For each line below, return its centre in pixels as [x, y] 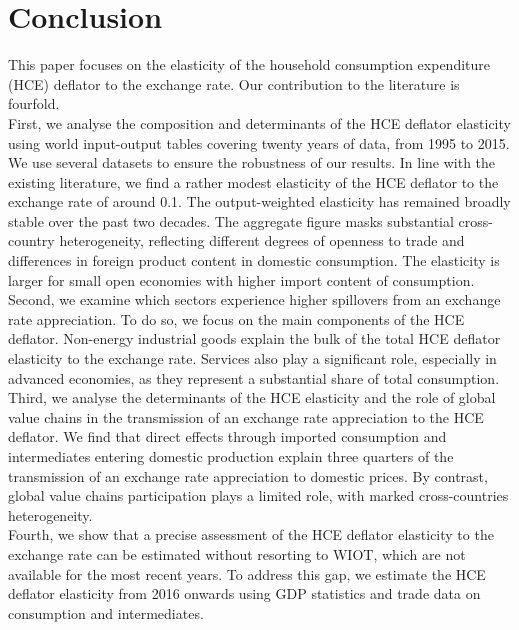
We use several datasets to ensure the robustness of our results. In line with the [252, 162]
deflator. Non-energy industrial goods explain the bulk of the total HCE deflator [254, 338]
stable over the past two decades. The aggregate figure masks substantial [231, 220]
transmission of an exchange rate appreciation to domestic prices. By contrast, [248, 475]
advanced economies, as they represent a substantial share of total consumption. [254, 377]
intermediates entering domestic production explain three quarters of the [231, 456]
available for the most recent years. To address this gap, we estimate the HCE [247, 573]
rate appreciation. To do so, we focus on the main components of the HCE [236, 318]
